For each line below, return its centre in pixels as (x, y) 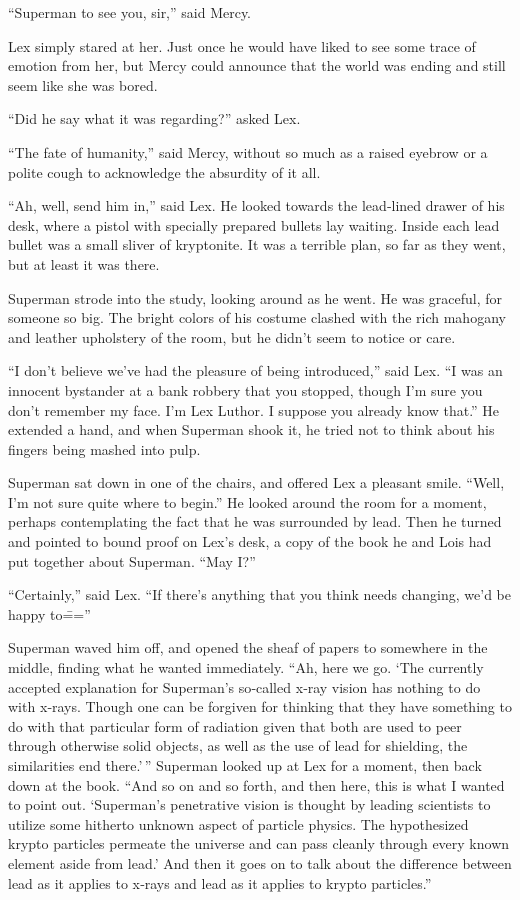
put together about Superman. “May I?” (132, 560)
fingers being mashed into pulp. (104, 448)
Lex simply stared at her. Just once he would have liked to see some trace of (242, 45)
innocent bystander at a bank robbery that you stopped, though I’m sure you (245, 389)
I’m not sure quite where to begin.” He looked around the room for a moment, (247, 501)
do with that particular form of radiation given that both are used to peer (235, 725)
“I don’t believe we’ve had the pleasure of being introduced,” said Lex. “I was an (255, 370)
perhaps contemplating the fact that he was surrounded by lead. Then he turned (255, 521)
